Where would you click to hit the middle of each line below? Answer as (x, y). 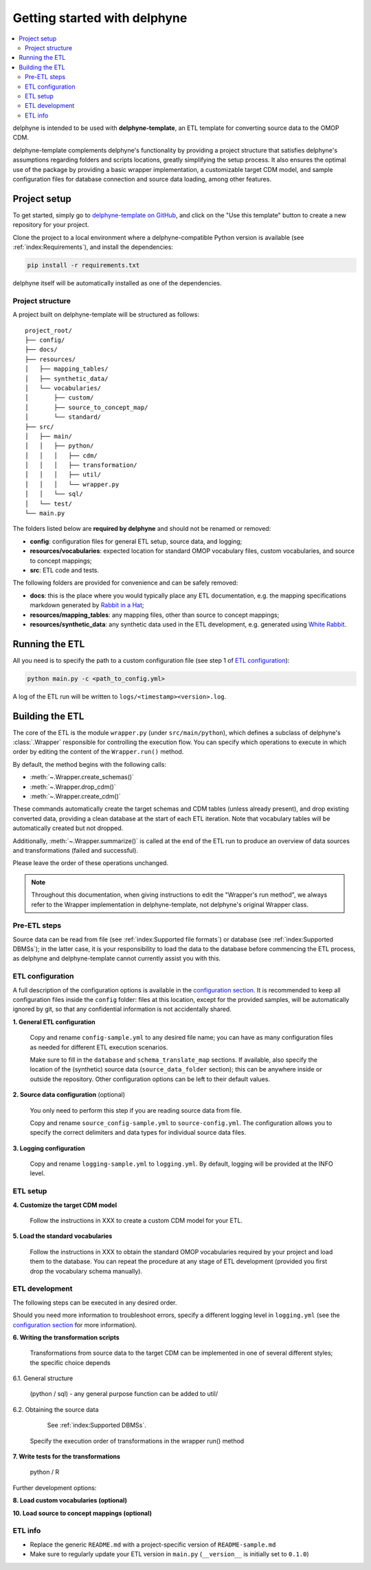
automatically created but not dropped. (68, 828)
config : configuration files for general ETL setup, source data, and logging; (136, 541)
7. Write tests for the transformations (66, 1457)
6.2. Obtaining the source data (56, 1409)
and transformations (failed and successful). (76, 850)
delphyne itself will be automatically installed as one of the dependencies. (117, 283)
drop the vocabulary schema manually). (86, 1271)
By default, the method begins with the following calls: (89, 764)
